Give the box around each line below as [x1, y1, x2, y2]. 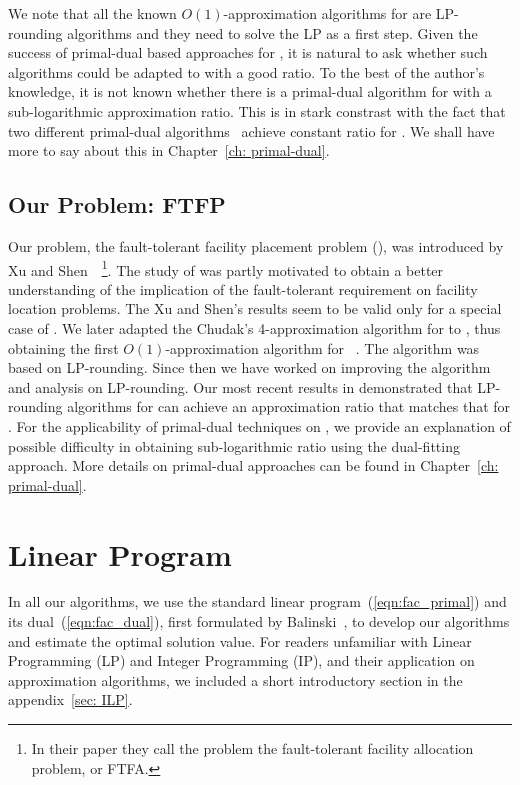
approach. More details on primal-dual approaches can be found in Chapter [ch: [8, 455, 499, 476]
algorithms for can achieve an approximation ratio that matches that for [67, 396, 511, 417]
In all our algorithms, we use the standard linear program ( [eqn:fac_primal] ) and [8, 591, 507, 612]
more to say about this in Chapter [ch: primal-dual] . [8, 140, 330, 161]
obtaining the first [8, 337, 119, 358]
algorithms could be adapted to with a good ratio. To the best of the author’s [8, 61, 485, 82]
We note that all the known [8, 3, 177, 23]
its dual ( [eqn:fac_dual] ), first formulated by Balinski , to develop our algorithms [8, 611, 510, 632]
